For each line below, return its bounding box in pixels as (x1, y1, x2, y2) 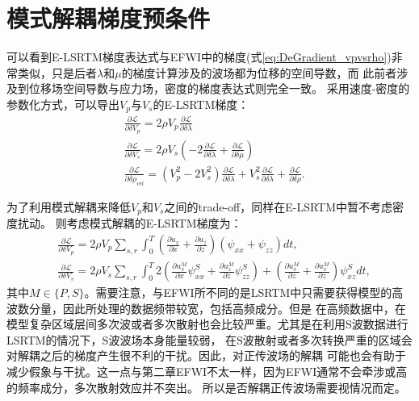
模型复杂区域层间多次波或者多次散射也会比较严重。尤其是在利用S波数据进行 (6, 315, 409, 332)
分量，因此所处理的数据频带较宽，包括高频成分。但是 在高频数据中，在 (28, 299, 406, 316)
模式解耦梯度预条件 (6, 2, 211, 35)
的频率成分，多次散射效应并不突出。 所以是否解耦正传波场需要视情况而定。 (6, 378, 406, 395)
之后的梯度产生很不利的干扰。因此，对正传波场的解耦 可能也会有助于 (40, 347, 406, 364)
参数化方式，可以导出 (6, 95, 119, 112)
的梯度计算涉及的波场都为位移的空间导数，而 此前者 (121, 64, 397, 81)
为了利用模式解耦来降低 (6, 198, 131, 215)
